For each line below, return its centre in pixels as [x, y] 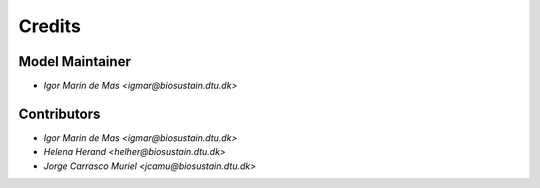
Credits [50, 26]
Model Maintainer [75, 61]
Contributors [59, 113]
